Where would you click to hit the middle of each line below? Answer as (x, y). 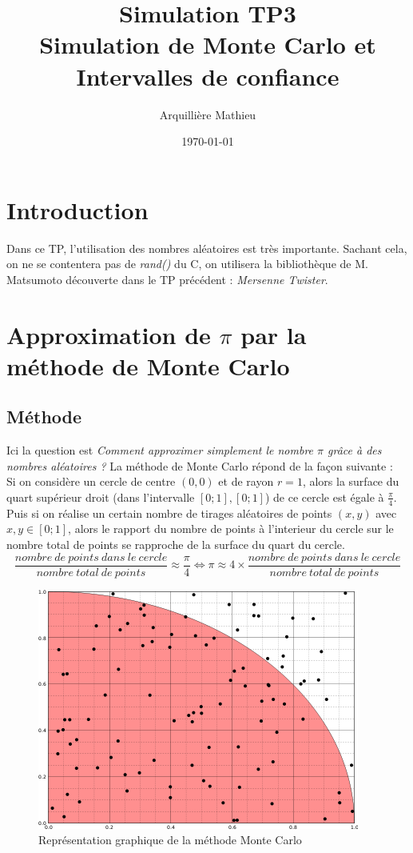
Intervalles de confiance (208, 76)
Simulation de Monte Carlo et (208, 44)
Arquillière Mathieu (208, 114)
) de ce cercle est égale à (324, 497)
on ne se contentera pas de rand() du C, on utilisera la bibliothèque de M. (187, 264)
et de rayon (246, 481)
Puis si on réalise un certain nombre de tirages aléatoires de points (169, 513)
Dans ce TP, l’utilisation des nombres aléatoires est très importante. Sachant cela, (207, 248)
